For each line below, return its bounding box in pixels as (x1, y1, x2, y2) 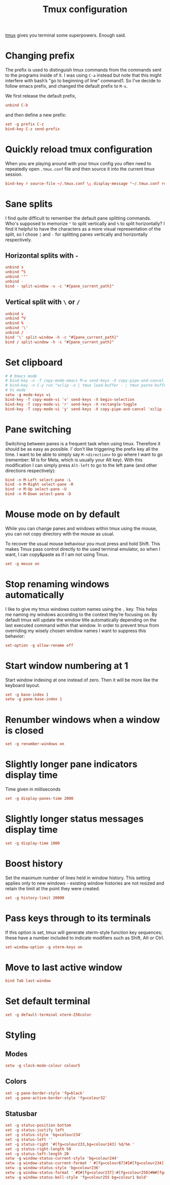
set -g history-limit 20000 (5, 895, 65, 900)
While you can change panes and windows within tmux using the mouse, (5, 525, 157, 532)
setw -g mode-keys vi (5, 392, 51, 397)
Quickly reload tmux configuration (5, 143, 153, 155)
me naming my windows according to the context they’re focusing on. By (5, 611, 158, 617)
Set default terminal (5, 995, 91, 1007)
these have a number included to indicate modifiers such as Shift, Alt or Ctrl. (5, 934, 164, 941)
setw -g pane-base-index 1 (5, 697, 62, 702)
